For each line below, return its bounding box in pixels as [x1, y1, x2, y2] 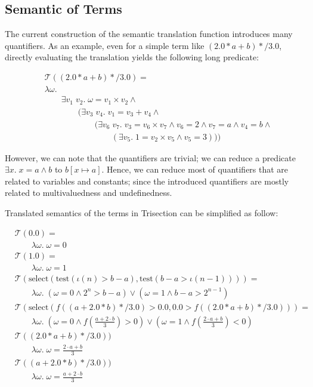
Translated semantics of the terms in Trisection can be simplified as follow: [5, 207, 278, 219]
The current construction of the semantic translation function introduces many [5, 27, 293, 40]
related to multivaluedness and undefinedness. [5, 186, 172, 199]
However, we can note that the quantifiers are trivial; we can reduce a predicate [5, 151, 296, 164]
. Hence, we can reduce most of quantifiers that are [101, 163, 289, 176]
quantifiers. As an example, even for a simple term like [5, 39, 204, 51]
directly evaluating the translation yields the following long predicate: [5, 51, 259, 63]
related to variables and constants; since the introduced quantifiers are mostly [5, 174, 289, 187]
